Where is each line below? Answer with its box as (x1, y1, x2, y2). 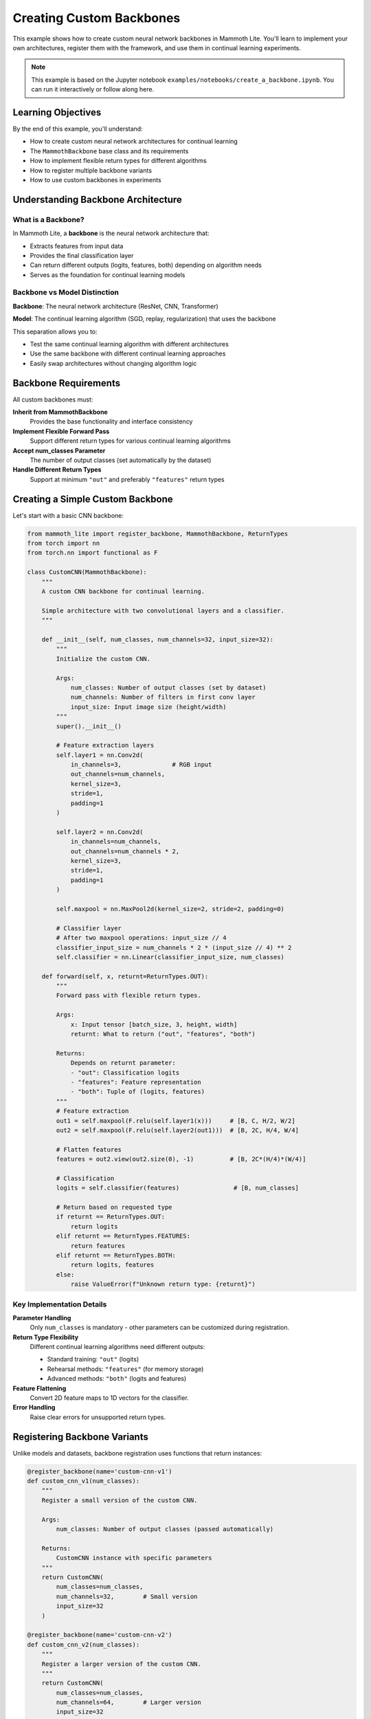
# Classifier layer (56, 924, 122, 932)
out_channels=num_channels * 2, (70, 847, 180, 855)
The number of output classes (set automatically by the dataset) (30, 456, 212, 464)
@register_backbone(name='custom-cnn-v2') (27, 1631, 172, 1639)
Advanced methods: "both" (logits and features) (47, 1375, 187, 1383)
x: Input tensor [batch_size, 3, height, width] (70, 1020, 238, 1028)
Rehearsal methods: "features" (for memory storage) (47, 1365, 204, 1373)
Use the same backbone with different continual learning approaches (30, 349, 226, 358)
